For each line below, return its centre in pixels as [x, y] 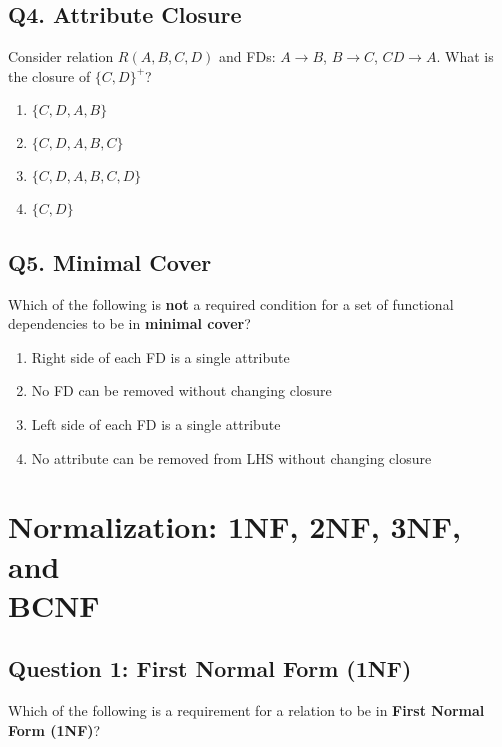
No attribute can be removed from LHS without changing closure [231, 457]
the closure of [49, 75]
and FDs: [247, 56]
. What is [465, 56]
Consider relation [61, 56]
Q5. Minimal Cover [110, 261]
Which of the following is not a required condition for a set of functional [231, 303]
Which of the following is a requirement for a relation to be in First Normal [246, 710]
